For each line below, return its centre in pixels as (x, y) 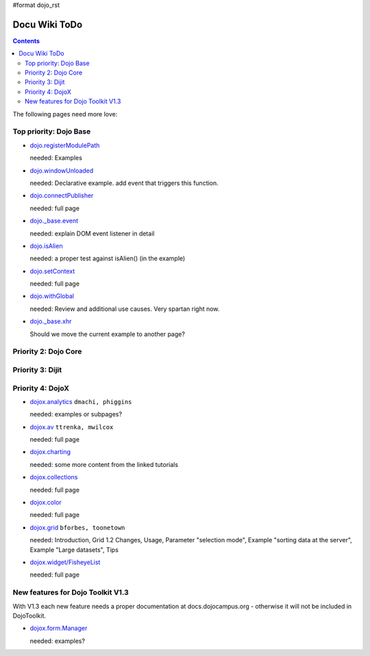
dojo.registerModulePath (65, 145)
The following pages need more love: (65, 114)
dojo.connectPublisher (62, 196)
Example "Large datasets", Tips (74, 550)
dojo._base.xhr (51, 321)
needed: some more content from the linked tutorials (104, 464)
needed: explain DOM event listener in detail (92, 234)
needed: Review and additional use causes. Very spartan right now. (125, 309)
